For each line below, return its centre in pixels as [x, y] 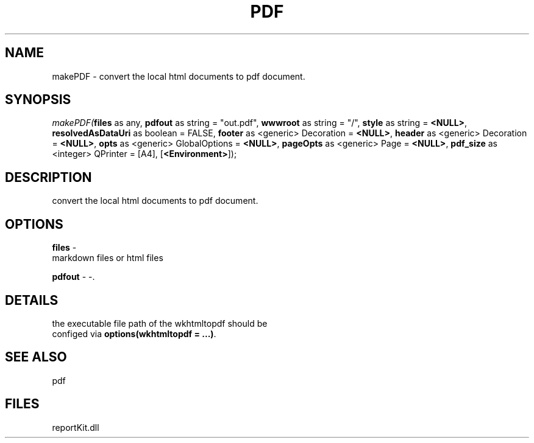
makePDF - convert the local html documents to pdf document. [179, 76]
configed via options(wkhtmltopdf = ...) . [134, 333]
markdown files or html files [108, 258]
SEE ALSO [36, 357]
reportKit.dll [76, 427]
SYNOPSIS [38, 100]
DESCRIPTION [48, 177]
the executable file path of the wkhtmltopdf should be [160, 323]
